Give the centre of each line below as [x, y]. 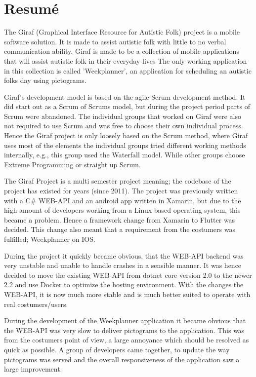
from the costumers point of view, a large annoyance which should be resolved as [127, 340]
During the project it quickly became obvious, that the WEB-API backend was [124, 255]
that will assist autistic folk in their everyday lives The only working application [126, 60]
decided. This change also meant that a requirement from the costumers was [120, 229]
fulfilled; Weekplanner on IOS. [50, 239]
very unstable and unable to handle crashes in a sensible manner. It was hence [123, 265]
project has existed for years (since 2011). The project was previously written [121, 191]
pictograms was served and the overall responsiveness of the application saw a [122, 359]
